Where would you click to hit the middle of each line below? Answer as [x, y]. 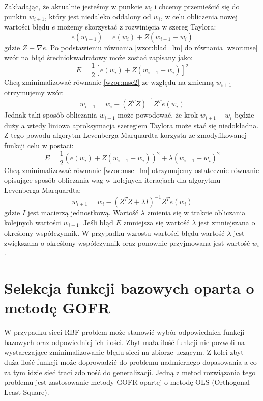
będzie [244, 115]
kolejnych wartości [33, 222]
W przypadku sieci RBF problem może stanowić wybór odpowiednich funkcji [124, 332]
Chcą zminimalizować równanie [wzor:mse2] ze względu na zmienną [109, 82]
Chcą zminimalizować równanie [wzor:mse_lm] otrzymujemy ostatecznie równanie [132, 170]
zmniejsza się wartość [156, 222]
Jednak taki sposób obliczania [51, 115]
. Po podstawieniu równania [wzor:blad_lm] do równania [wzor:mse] [152, 47]
